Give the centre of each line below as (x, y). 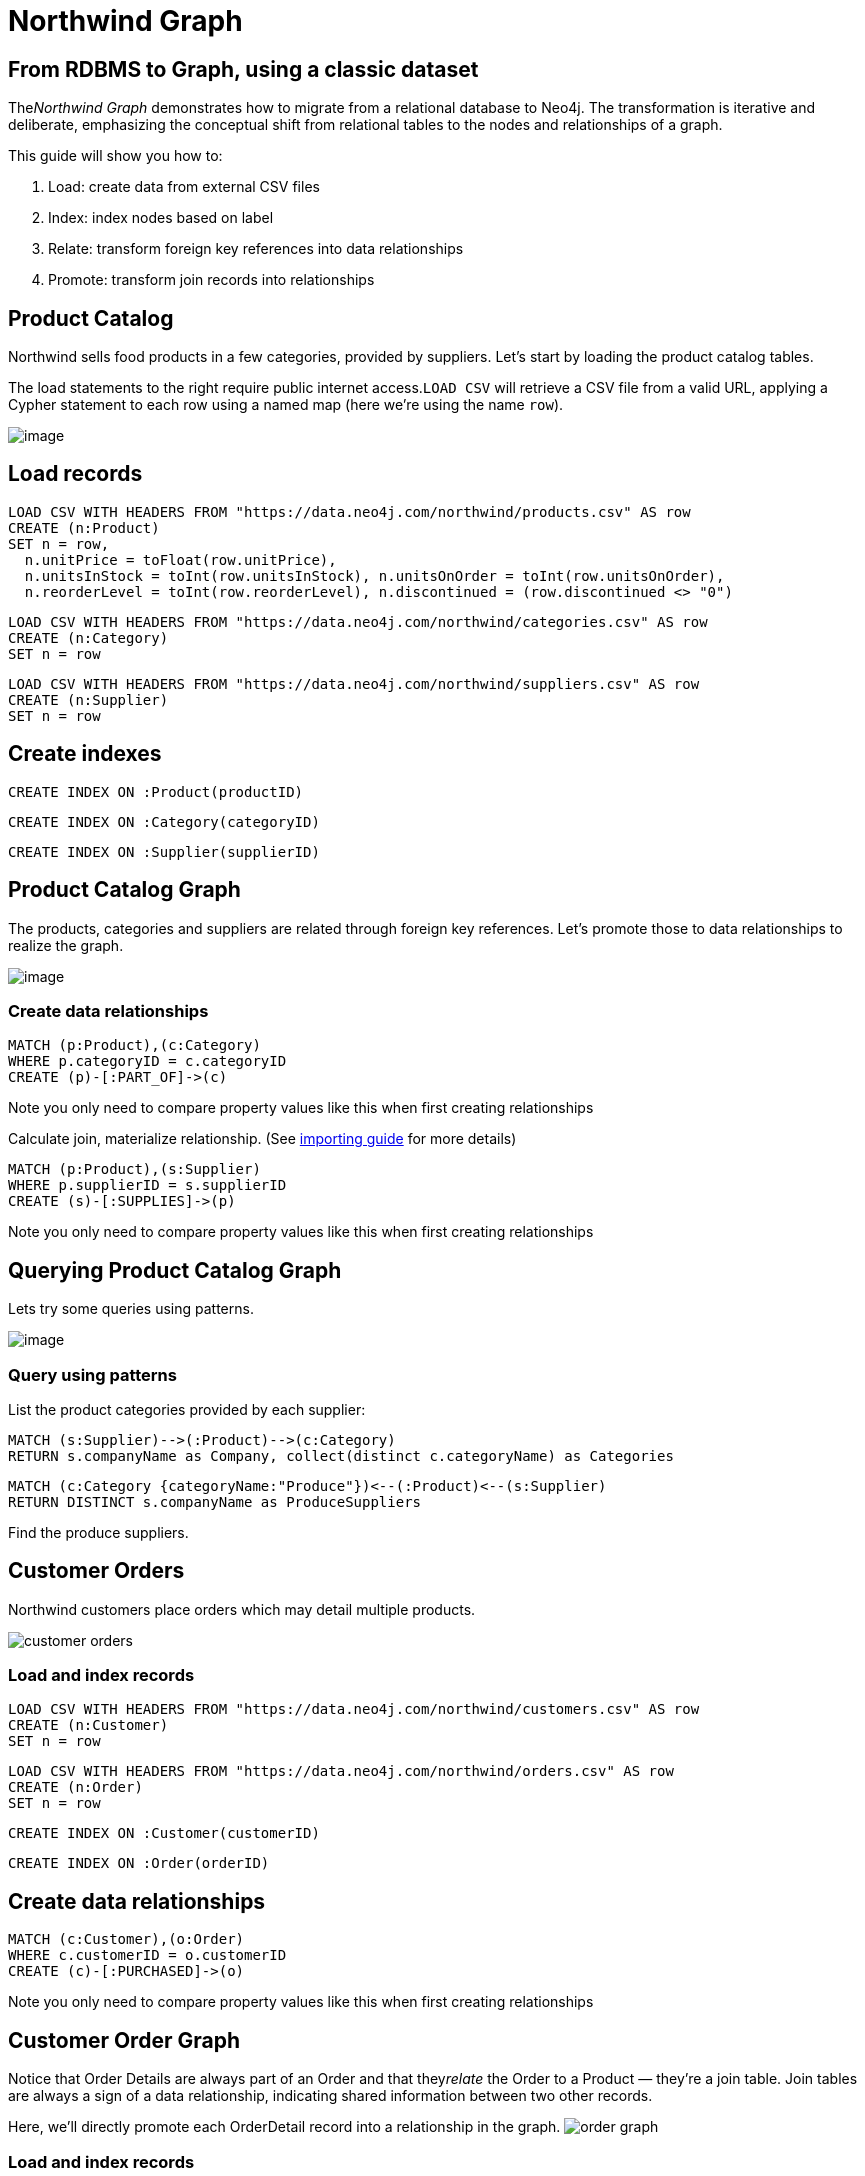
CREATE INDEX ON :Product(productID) (156, 791)
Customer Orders (96, 1571)
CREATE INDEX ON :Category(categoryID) (164, 821)
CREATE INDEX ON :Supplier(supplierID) (164, 851)
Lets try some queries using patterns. (131, 1309)
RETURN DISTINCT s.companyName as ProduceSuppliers (215, 1501)
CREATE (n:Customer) (88, 1725)
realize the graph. (66, 945)
